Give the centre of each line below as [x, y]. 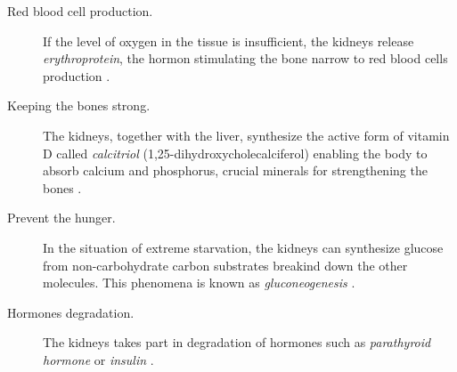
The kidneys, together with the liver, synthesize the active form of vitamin [246, 135]
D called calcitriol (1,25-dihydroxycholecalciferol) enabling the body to [235, 153]
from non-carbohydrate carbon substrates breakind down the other [225, 265]
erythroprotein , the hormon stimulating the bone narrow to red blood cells [245, 58]
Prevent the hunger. [61, 218]
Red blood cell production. [80, 11]
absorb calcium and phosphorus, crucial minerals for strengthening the [235, 170]
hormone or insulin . [98, 359]
